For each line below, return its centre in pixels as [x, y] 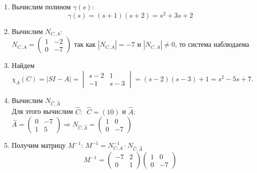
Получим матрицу [39, 145]
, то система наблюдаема [212, 44]
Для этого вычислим [42, 111]
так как [85, 44]
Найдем [23, 65]
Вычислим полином [41, 6]
